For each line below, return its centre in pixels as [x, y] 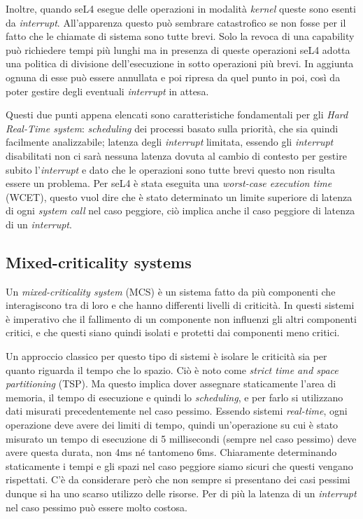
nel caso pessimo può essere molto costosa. [97, 507]
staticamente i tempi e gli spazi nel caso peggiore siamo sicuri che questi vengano [179, 465]
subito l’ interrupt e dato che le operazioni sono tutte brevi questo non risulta [170, 169]
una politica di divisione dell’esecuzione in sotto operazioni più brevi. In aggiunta [180, 63]
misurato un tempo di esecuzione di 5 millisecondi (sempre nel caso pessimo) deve [181, 438]
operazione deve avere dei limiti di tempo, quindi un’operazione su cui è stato [172, 425]
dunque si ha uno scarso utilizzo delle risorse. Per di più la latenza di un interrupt [181, 493]
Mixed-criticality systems [99, 262]
